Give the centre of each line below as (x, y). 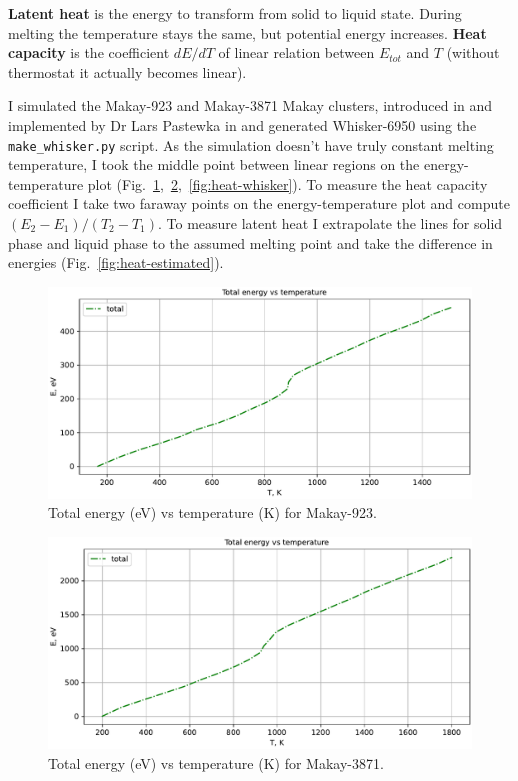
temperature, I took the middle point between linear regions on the (214, 164)
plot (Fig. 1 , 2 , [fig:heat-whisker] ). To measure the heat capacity (287, 183)
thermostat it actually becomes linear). (127, 71)
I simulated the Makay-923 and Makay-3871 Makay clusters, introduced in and (250, 105)
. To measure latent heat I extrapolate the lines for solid (330, 223)
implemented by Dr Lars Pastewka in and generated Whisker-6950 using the (242, 124)
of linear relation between (296, 52)
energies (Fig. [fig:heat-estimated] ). (116, 262)
